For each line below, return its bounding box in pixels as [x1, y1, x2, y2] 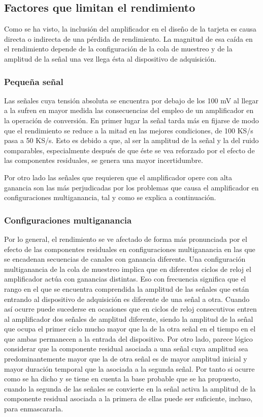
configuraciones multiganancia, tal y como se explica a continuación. [4, 192, 216, 203]
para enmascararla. [4, 403, 63, 414]
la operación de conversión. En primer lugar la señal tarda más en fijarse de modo [4, 115, 259, 125]
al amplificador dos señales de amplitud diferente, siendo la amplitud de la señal [4, 313, 253, 324]
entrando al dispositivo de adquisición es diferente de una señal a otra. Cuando [4, 293, 250, 304]
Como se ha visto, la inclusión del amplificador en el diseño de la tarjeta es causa [4, 23, 256, 34]
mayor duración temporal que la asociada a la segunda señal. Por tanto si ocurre [4, 363, 255, 374]
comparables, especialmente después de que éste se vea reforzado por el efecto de [4, 145, 255, 155]
